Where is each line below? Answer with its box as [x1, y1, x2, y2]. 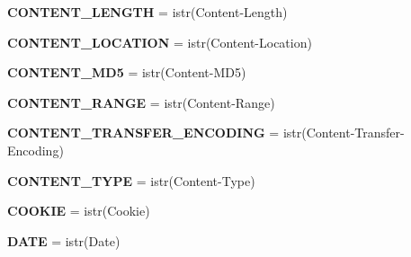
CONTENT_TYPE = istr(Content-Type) [7, 171, 255, 190]
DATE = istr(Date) [7, 231, 121, 250]
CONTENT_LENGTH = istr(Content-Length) [7, 3, 288, 21]
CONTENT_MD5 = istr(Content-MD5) [7, 63, 246, 82]
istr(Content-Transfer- [282, 123, 405, 142]
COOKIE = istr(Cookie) [7, 201, 150, 220]
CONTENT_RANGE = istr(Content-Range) [7, 93, 275, 111]
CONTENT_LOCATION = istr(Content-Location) [7, 32, 312, 51]
